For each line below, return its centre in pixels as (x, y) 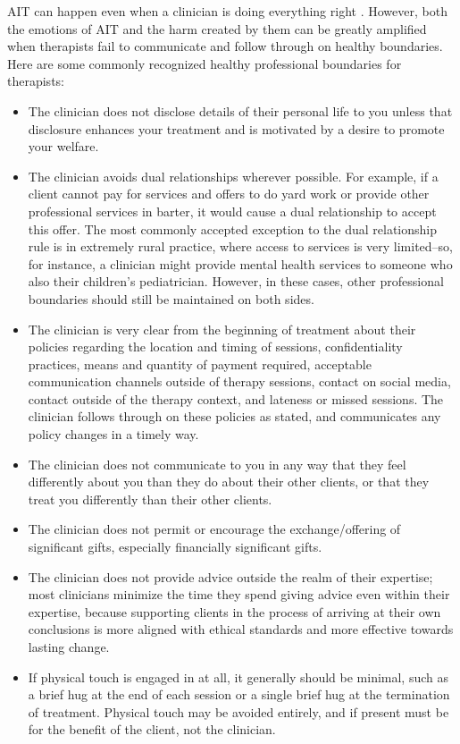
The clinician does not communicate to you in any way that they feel (217, 464)
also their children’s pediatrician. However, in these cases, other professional (236, 281)
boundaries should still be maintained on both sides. (171, 298)
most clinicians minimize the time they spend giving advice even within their (239, 594)
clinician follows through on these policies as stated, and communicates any (234, 416)
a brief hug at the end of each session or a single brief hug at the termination (239, 694)
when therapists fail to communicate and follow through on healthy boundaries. (225, 46)
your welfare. (63, 146)
